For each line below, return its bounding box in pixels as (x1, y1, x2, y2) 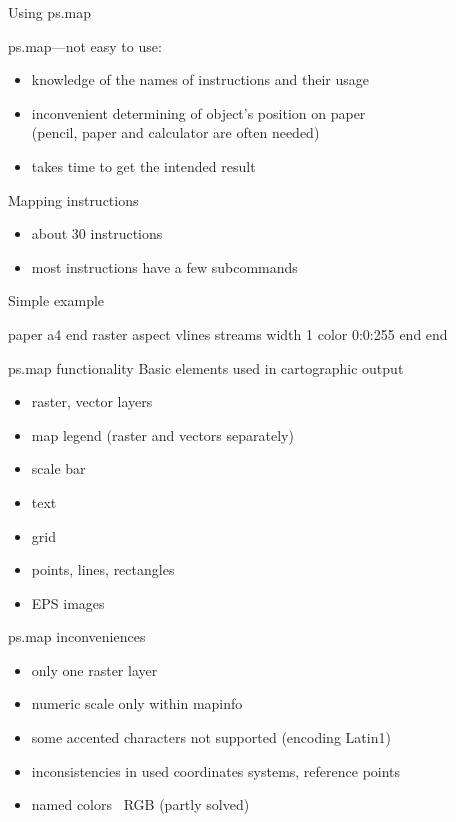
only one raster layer (31, 659, 158, 680)
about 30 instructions (31, 223, 163, 244)
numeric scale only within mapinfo (31, 693, 243, 714)
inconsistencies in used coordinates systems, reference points (31, 760, 401, 781)
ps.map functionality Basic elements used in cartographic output (8, 357, 404, 378)
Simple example (8, 290, 105, 311)
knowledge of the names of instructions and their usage (31, 69, 369, 90)
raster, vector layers (31, 391, 153, 412)
